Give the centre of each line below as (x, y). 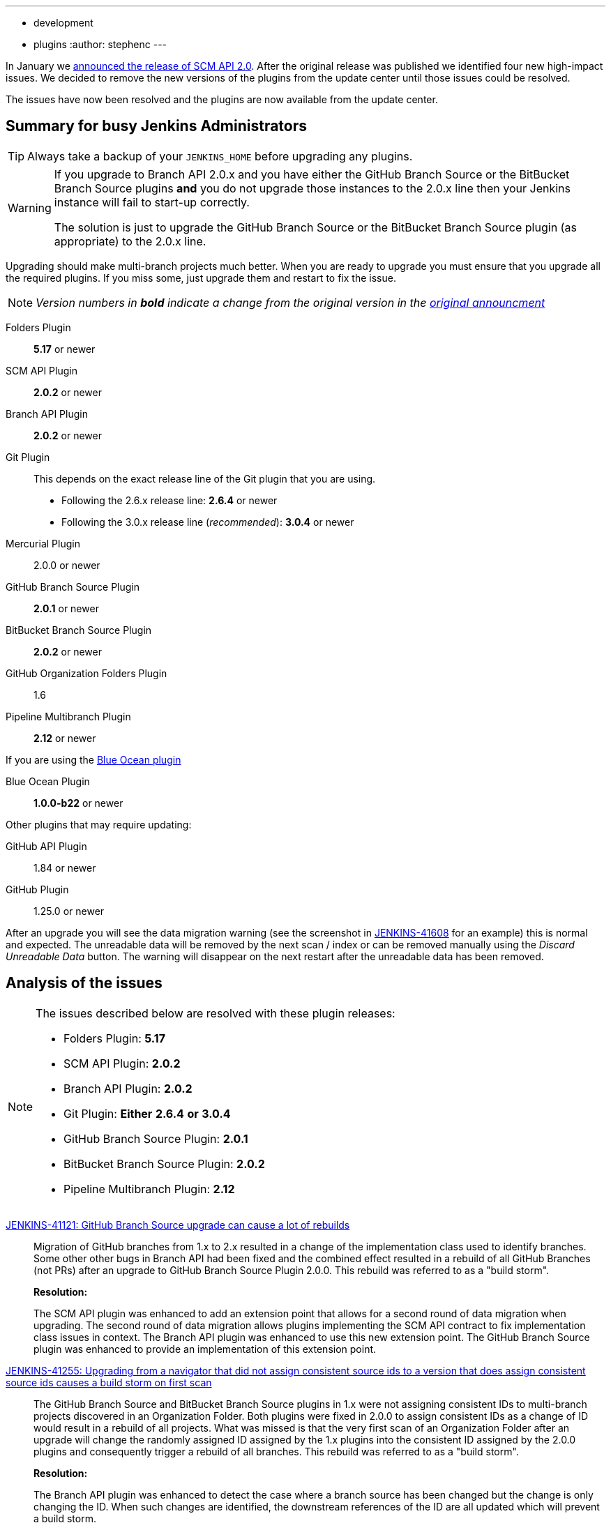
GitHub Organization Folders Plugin (86, 673)
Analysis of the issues (84, 983)
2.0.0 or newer (67, 565)
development (63, 23)
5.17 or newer (65, 349)
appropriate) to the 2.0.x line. (130, 241)
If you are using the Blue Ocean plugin (93, 759)
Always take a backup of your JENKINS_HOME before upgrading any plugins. (220, 156)
